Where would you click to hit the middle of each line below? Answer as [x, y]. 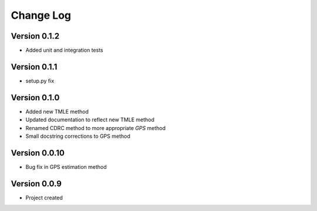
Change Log [41, 15]
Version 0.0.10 [38, 153]
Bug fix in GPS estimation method [66, 166]
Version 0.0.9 [36, 184]
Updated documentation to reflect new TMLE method [90, 120]
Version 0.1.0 [35, 98]
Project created [44, 198]
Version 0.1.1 [34, 67]
